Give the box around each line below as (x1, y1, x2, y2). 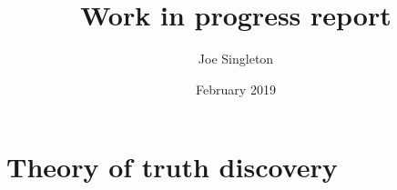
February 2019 (196, 79, 276, 98)
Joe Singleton (198, 49, 274, 68)
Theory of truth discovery (6, 148, 338, 185)
